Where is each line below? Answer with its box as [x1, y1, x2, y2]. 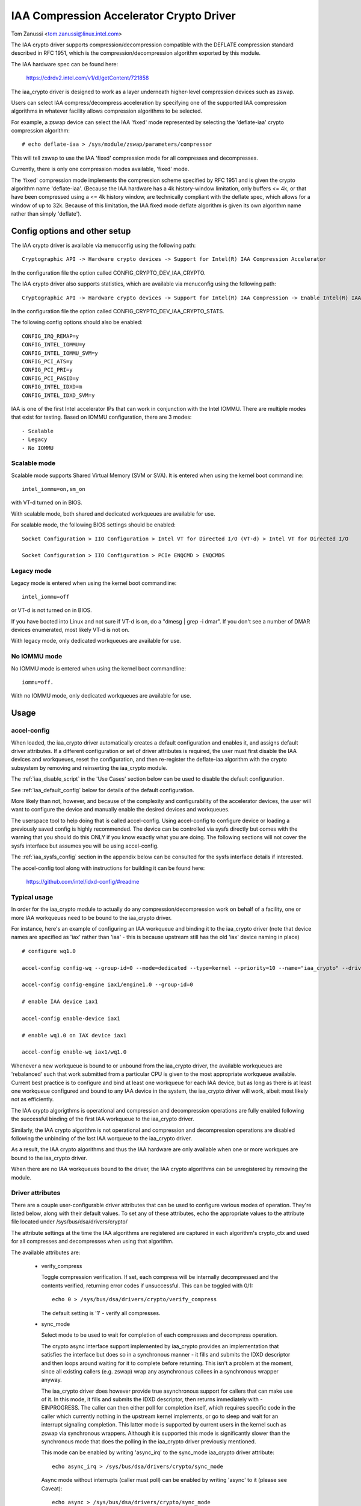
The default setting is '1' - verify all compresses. [41, 1309, 161, 1316]
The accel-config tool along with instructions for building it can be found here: [11, 864, 205, 872]
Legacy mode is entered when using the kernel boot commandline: [11, 579, 177, 587]
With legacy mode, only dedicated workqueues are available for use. [11, 637, 182, 645]
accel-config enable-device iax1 [22, 1015, 120, 1022]
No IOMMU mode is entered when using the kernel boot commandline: [11, 664, 187, 672]
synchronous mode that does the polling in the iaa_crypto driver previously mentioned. [41, 1438, 256, 1445]
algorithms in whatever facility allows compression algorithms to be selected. [11, 107, 203, 114]
